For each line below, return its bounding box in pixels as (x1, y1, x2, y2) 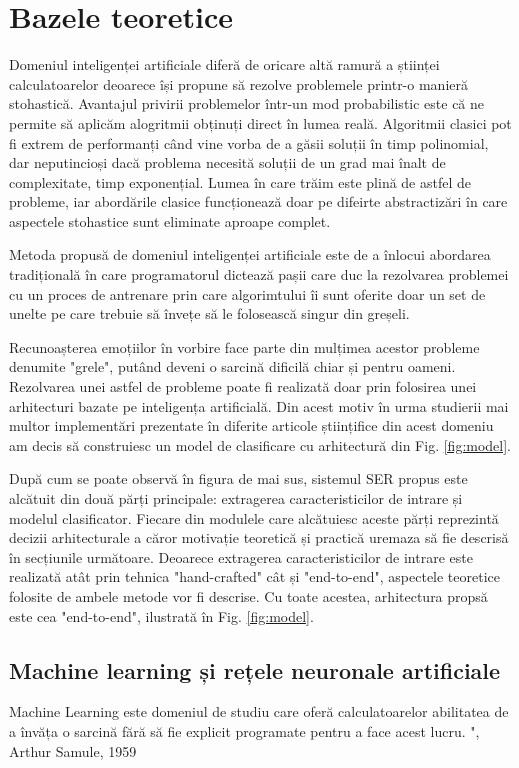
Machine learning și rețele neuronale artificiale (9, 654, 501, 685)
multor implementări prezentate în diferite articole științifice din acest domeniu (9, 415, 494, 436)
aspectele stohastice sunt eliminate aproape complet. (9, 210, 331, 231)
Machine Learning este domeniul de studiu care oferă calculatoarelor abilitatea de (9, 701, 509, 722)
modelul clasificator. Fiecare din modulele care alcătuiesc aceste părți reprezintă (9, 507, 499, 528)
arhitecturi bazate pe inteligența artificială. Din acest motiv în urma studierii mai (9, 395, 509, 416)
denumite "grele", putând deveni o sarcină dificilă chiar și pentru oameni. (9, 356, 456, 377)
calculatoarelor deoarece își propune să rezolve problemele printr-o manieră (9, 73, 468, 94)
